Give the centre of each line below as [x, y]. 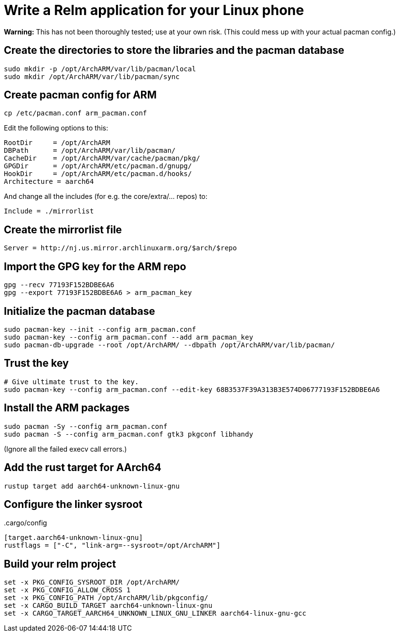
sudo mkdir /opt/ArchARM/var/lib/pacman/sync [92, 76]
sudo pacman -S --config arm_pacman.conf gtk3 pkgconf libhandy [129, 434]
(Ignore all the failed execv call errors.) [65, 449]
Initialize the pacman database [80, 311]
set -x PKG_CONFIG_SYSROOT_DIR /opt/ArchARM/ [92, 582]
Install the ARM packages [67, 408]
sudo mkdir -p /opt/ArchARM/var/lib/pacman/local [100, 69]
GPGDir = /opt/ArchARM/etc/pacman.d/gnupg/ [98, 166]
